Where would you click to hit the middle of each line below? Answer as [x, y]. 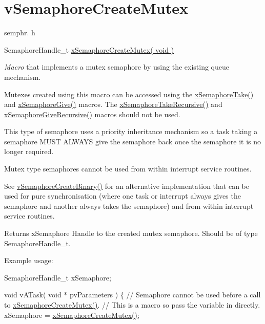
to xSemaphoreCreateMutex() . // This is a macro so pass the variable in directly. [132, 305]
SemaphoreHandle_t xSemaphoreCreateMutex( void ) [89, 49]
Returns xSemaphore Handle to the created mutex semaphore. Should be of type [131, 233]
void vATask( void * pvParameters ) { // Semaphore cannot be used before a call [132, 295]
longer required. [29, 151]
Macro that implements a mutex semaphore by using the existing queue [117, 67]
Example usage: [29, 260]
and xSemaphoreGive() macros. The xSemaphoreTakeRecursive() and [113, 104]
